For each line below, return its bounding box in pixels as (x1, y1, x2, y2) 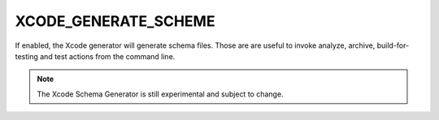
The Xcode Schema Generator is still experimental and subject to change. (37, 89, 284, 99)
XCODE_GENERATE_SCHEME (15, 12, 215, 30)
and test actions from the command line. (39, 51, 176, 61)
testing (15, 51, 38, 61)
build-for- (376, 41, 410, 50)
